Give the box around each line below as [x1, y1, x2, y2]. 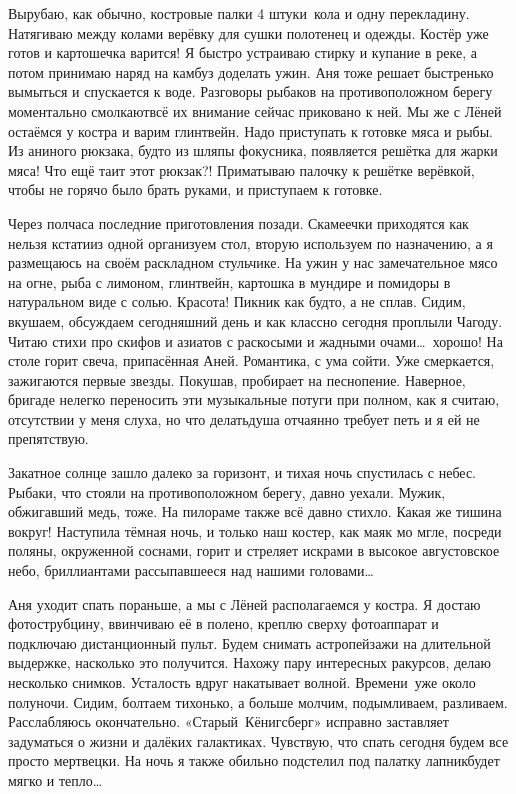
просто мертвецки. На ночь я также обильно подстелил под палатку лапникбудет [8, 750, 500, 771]
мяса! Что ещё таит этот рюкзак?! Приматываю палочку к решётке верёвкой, [8, 159, 475, 180]
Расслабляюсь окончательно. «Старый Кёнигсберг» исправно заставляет [8, 711, 449, 732]
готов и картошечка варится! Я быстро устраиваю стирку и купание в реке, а [8, 42, 477, 63]
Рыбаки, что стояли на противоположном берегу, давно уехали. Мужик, [8, 481, 446, 502]
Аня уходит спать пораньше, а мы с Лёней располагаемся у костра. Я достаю [8, 593, 481, 614]
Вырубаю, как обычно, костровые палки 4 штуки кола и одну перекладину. [8, 3, 470, 23]
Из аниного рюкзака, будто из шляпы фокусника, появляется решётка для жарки [8, 140, 498, 161]
